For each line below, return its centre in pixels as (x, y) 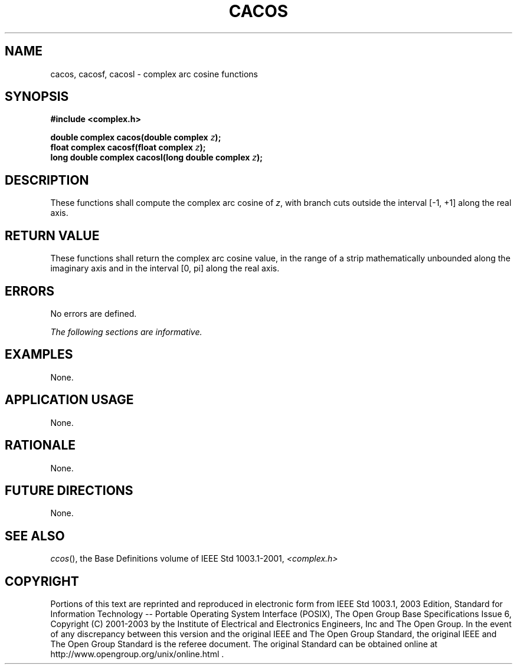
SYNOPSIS (37, 97)
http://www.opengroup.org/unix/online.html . (137, 654)
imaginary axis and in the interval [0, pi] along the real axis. (165, 268)
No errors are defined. (94, 313)
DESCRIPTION (47, 180)
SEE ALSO (35, 536)
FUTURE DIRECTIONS (69, 490)
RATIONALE (40, 445)
